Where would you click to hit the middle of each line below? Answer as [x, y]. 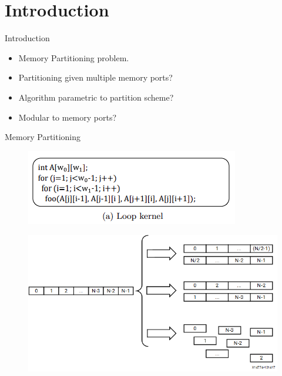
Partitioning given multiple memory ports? [95, 77]
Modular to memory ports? [68, 117]
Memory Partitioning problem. [74, 57]
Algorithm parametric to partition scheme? [96, 97]
